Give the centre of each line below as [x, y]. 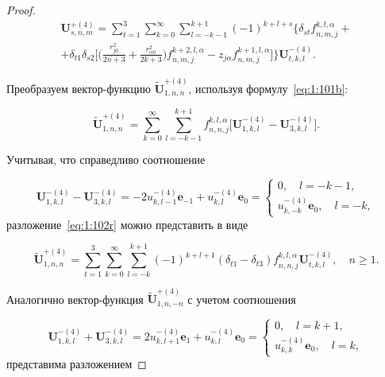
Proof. [21, 10]
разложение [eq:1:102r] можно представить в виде [127, 224]
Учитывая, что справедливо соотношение [106, 159]
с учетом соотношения [242, 299]
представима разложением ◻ [77, 364]
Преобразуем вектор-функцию [79, 88]
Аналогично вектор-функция [75, 299]
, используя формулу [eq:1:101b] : [268, 88]
